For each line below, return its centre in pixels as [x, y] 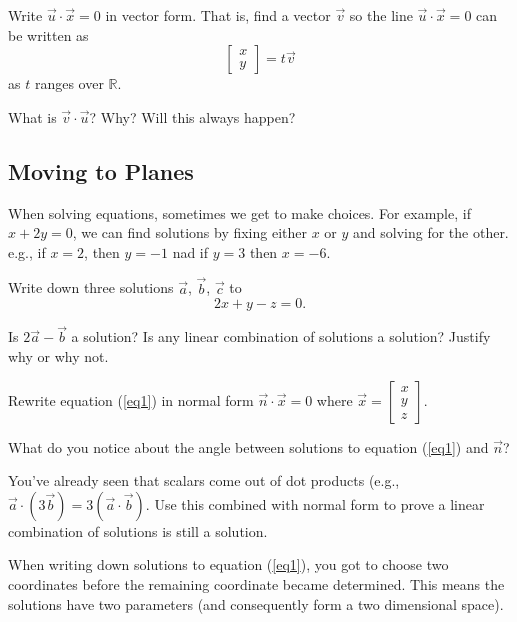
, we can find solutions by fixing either [189, 232]
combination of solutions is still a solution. [138, 530]
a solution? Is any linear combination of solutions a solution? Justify [281, 336]
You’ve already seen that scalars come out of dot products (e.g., [204, 480]
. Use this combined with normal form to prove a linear [315, 503]
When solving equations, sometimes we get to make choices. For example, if [239, 212]
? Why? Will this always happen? [192, 116]
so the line [381, 15]
